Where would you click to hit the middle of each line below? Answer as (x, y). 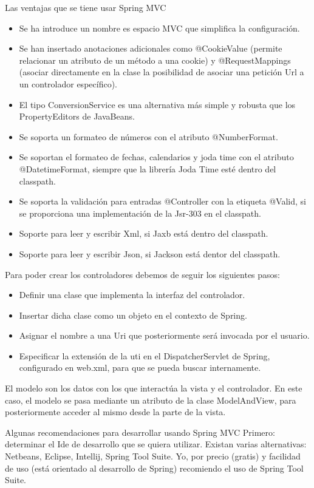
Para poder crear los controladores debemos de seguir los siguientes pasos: (143, 274)
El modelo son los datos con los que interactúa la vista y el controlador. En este (154, 388)
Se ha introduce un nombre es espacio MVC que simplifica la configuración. (159, 28)
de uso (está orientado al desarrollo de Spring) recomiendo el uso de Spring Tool (154, 468)
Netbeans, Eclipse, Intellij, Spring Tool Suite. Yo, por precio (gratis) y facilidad (153, 456)
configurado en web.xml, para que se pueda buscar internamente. (140, 368)
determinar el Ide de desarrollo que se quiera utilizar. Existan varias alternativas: (156, 444)
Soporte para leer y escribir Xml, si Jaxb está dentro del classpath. (144, 233)
